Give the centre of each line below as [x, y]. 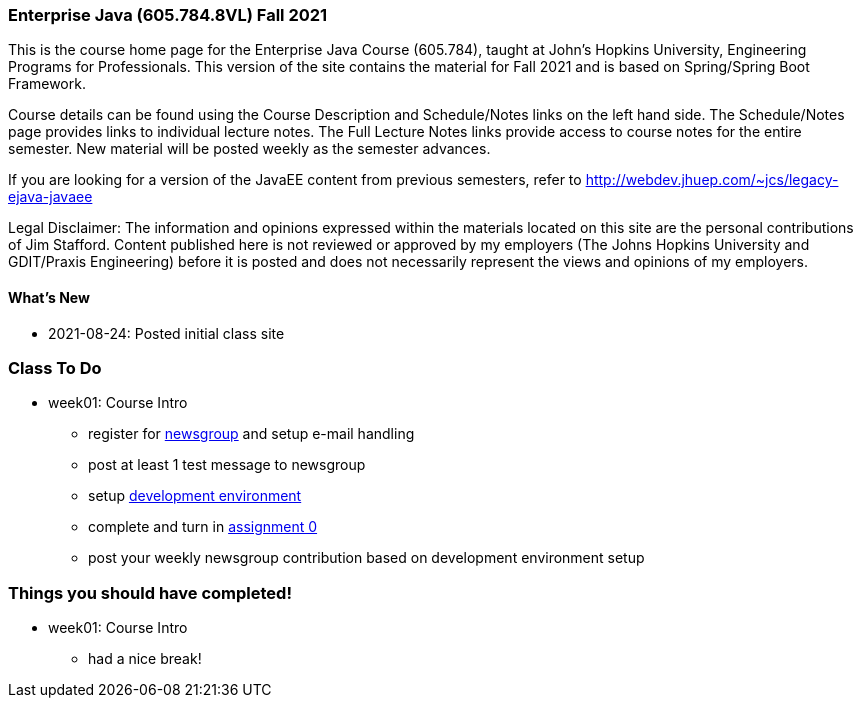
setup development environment [195, 496]
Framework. [47, 84]
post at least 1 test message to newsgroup [227, 465]
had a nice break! [145, 659]
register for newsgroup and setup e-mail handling [251, 434]
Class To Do [55, 367]
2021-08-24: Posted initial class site [166, 333]
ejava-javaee [50, 197]
